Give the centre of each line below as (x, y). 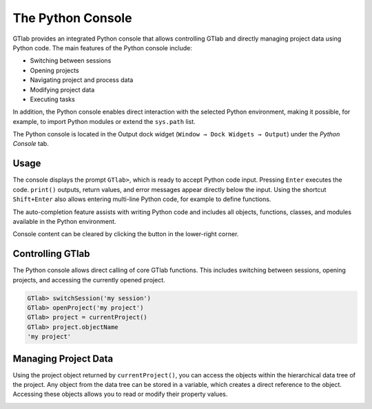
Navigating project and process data (82, 80)
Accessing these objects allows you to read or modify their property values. (120, 394)
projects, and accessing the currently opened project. (89, 280)
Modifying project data (62, 90)
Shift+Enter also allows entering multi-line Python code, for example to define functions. (142, 199)
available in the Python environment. (64, 221)
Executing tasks (52, 99)
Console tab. (31, 144)
